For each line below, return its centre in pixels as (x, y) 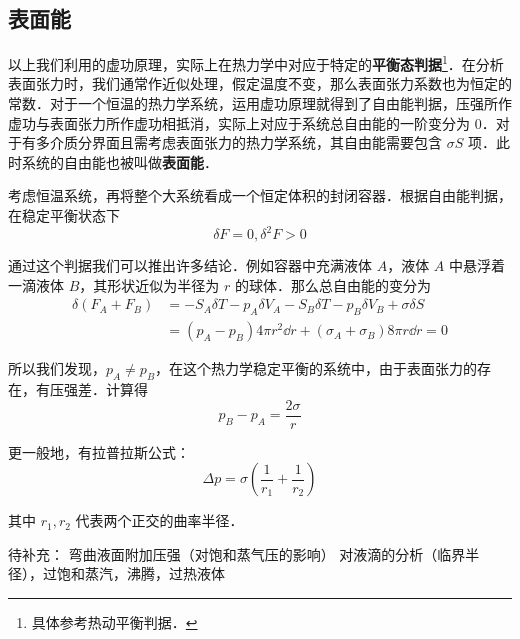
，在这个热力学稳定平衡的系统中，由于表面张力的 (316, 368)
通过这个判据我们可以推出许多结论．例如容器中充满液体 (190, 265)
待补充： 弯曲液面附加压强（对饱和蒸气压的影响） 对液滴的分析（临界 (237, 553)
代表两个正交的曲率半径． (159, 520)
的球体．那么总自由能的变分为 (332, 284)
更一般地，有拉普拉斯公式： (99, 451)
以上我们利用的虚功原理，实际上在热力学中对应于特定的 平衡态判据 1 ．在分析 (256, 62)
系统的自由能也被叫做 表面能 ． (119, 161)
